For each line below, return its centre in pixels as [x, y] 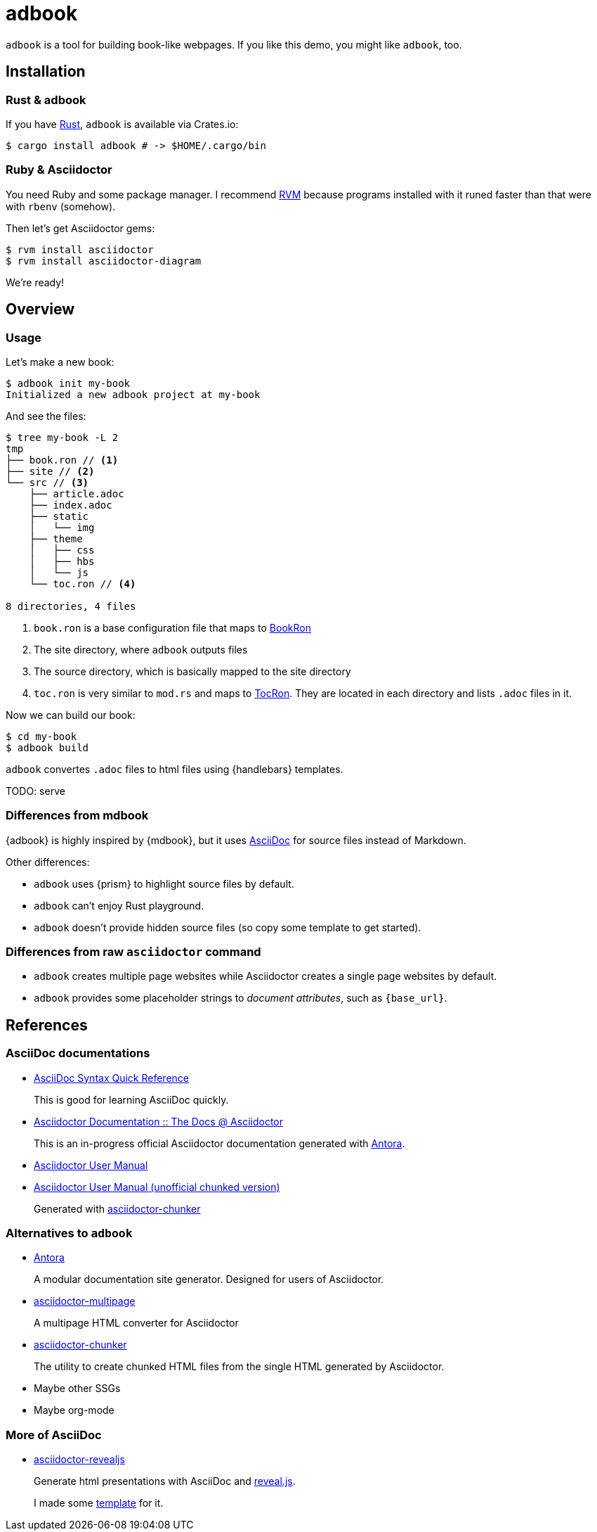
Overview [40, 309]
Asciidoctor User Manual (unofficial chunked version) [157, 1187]
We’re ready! [35, 282]
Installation [46, 72]
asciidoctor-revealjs [79, 1460]
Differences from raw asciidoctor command [133, 952]
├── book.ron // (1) [62, 460]
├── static [59, 516]
